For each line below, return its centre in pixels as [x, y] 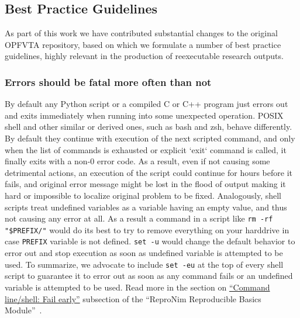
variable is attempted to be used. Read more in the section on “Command [137, 287]
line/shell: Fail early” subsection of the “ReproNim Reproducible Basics [133, 298]
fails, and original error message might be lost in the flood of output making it [145, 184]
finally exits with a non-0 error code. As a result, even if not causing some [137, 161]
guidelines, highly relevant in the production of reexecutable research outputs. [144, 56]
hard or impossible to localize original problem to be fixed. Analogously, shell [143, 195]
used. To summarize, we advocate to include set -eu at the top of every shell [144, 264]
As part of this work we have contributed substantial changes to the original [141, 33]
